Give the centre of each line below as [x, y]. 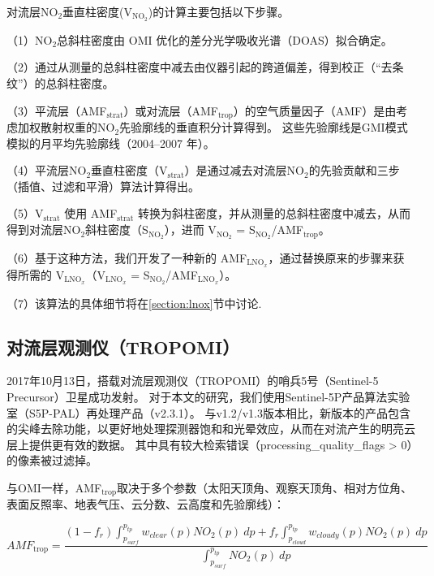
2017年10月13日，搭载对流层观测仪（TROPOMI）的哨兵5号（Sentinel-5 [193, 381]
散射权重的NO [77, 127]
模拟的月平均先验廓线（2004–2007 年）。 [111, 143]
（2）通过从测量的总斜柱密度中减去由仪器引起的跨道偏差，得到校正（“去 [200, 67]
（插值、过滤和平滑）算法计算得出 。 [103, 186]
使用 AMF [91, 213]
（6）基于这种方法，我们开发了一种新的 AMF [127, 257]
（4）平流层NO [47, 170]
